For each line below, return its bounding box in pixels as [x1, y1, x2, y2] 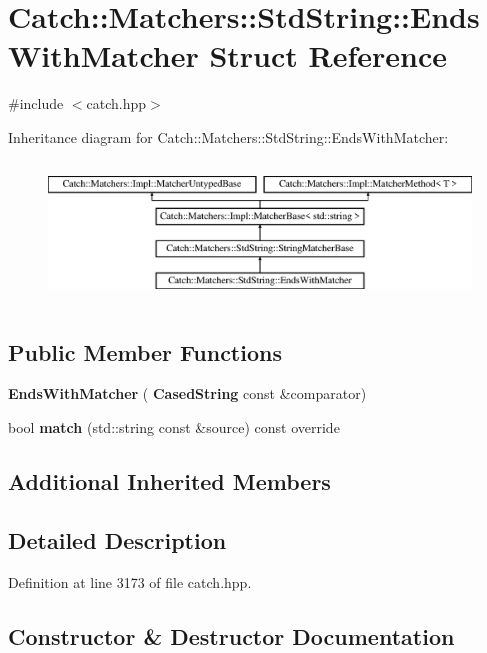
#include [8, 93, 64, 114]
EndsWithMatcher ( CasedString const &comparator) [8, 383, 367, 404]
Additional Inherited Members [8, 465, 331, 496]
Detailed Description [8, 524, 227, 555]
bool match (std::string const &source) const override [8, 416, 340, 437]
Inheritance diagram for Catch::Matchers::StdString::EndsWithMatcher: [8, 126, 449, 147]
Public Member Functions [8, 336, 282, 367]
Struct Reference [209, 35, 448, 76]
